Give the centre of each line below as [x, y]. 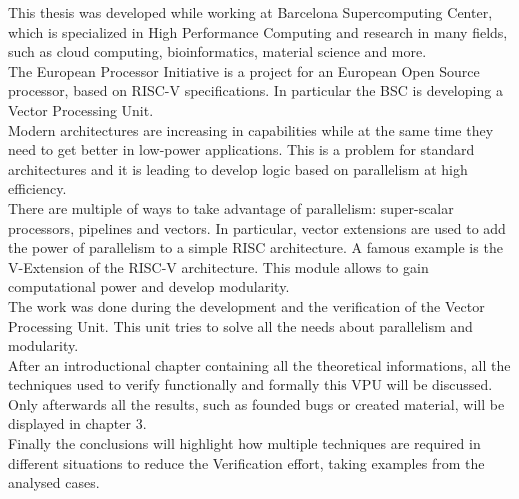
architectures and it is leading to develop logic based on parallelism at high [238, 168]
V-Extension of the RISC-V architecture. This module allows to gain [218, 266]
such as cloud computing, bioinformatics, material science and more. [217, 51]
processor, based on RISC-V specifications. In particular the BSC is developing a [255, 90]
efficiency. [37, 188]
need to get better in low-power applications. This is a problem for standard [241, 149]
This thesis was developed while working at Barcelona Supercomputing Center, [250, 12]
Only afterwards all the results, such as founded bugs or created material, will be [256, 403]
